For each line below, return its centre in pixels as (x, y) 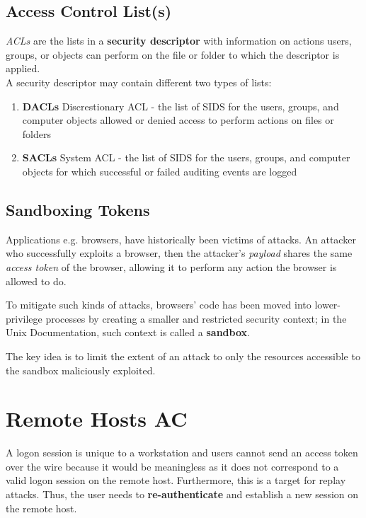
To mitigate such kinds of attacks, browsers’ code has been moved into (159, 305)
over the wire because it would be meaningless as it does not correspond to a (172, 466)
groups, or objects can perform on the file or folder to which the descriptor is (173, 54)
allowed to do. (36, 281)
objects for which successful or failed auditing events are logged (160, 171)
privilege (24, 318)
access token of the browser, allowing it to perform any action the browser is (171, 266)
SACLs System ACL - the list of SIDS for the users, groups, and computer (186, 157)
